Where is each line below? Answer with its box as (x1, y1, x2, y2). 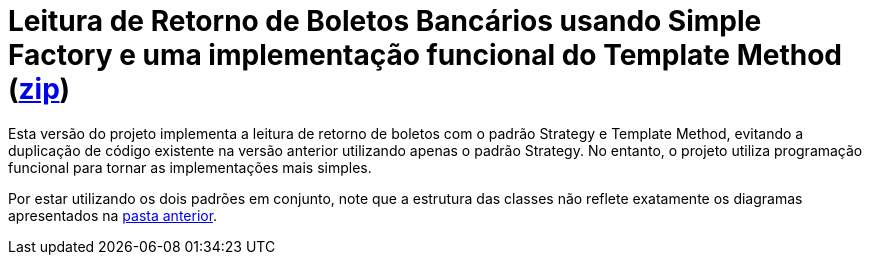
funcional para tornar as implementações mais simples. (8, 158, 372, 176)
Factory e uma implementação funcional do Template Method (8, 38, 842, 72)
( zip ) (8, 72, 71, 106)
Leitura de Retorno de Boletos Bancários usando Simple (8, 4, 762, 38)
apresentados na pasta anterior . (8, 206, 218, 224)
